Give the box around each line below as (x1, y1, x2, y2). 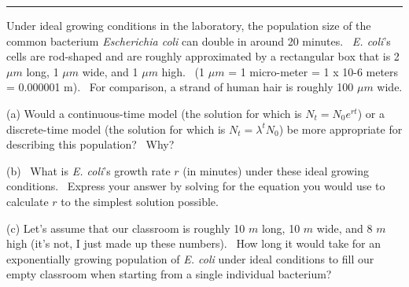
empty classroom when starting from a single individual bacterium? (6, 266, 332, 282)
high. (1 (161, 63, 205, 79)
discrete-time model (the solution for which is (6, 120, 226, 137)
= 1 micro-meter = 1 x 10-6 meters (228, 63, 399, 79)
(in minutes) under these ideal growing (182, 162, 369, 178)
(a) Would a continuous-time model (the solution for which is (6, 105, 302, 121)
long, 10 (261, 219, 300, 236)
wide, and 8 (316, 219, 373, 236)
